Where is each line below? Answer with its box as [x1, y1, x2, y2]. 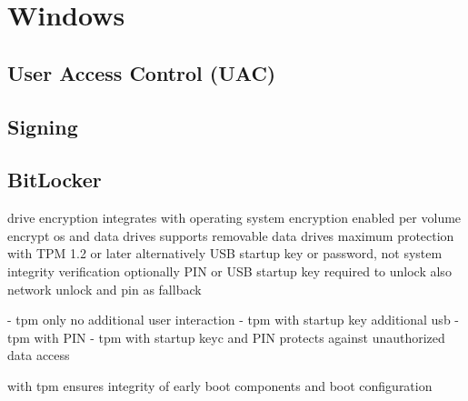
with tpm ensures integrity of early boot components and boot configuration [7, 376, 433, 395]
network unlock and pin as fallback [7, 279, 202, 298]
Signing [7, 112, 78, 140]
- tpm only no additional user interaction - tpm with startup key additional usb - [7, 310, 459, 329]
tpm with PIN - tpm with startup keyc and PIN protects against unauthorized [7, 327, 445, 346]
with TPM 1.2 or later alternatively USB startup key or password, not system [7, 244, 443, 263]
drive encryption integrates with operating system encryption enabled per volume [7, 208, 462, 227]
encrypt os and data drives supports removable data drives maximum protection [7, 226, 454, 245]
